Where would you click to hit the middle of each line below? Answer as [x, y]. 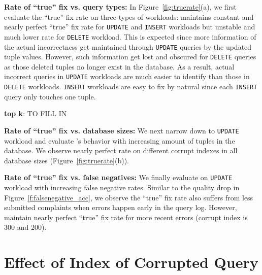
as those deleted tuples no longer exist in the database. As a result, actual [119, 66]
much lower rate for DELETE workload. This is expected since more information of [130, 36]
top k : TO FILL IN [36, 113]
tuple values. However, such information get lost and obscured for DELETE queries [130, 57]
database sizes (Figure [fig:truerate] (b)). [67, 160]
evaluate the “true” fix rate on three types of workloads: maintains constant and [129, 16]
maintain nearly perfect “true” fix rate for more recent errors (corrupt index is [126, 217]
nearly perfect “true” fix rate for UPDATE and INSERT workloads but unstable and [130, 27]
